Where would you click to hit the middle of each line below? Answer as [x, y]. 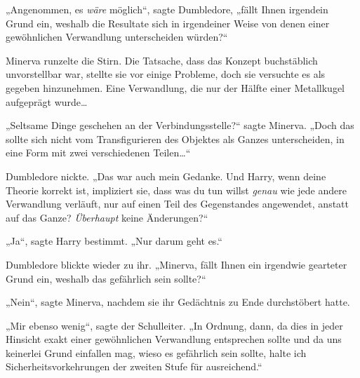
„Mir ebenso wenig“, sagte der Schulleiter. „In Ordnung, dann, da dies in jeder [174, 325]
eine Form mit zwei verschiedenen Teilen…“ [98, 153]
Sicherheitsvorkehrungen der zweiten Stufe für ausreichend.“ [134, 366]
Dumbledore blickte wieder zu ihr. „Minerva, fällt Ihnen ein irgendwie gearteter [176, 264]
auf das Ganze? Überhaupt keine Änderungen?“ [107, 217]
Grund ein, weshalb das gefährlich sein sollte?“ [106, 278]
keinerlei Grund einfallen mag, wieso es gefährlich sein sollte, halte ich [156, 352]
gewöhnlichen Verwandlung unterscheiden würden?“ [117, 37]
